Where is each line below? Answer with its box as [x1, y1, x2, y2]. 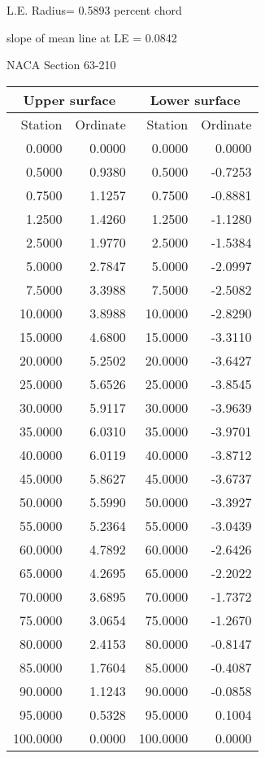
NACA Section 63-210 [7, 56, 116, 73]
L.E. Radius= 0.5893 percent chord [7, 2, 182, 18]
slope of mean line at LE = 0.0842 [7, 28, 177, 46]
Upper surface [23, 90, 116, 109]
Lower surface [150, 90, 241, 109]
